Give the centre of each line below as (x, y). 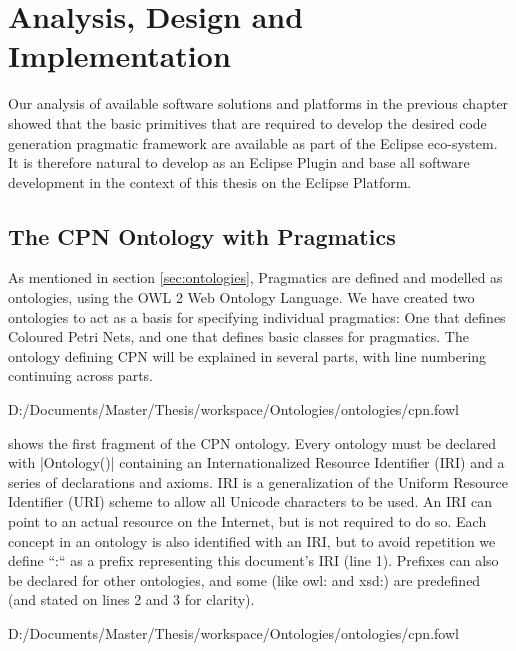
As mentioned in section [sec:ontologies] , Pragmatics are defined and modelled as (255, 277)
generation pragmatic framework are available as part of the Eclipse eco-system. (253, 142)
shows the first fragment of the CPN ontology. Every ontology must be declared (252, 442)
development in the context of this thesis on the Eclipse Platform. (210, 181)
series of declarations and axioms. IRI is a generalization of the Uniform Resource (258, 481)
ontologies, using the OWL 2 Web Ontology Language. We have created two (241, 297)
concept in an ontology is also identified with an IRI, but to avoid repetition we (252, 540)
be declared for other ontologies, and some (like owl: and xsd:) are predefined (244, 579)
